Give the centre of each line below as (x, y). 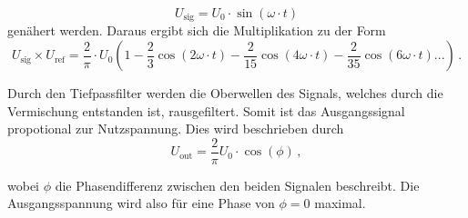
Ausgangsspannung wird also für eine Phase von (141, 203)
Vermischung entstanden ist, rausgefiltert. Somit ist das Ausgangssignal (206, 110)
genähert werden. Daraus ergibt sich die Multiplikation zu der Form (197, 30)
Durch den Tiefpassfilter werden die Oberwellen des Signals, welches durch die (225, 93)
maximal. (340, 203)
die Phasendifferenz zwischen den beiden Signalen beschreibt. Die (237, 185)
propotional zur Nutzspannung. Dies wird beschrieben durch (176, 129)
